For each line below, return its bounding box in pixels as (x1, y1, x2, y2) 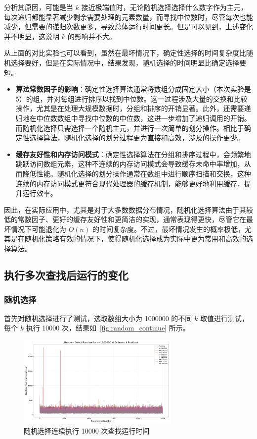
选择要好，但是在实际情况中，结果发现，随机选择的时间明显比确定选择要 (10, 57, 246, 67)
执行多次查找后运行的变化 (4, 268, 128, 283)
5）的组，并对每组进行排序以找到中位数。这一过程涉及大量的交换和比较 (15, 93, 248, 104)
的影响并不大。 (67, 31, 116, 41)
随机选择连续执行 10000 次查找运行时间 (24, 425, 150, 436)
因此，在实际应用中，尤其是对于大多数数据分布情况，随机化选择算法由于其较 (4, 204, 253, 215)
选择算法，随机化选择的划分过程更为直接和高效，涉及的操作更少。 (29, 132, 244, 143)
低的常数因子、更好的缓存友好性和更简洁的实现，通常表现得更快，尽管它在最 (4, 214, 253, 224)
